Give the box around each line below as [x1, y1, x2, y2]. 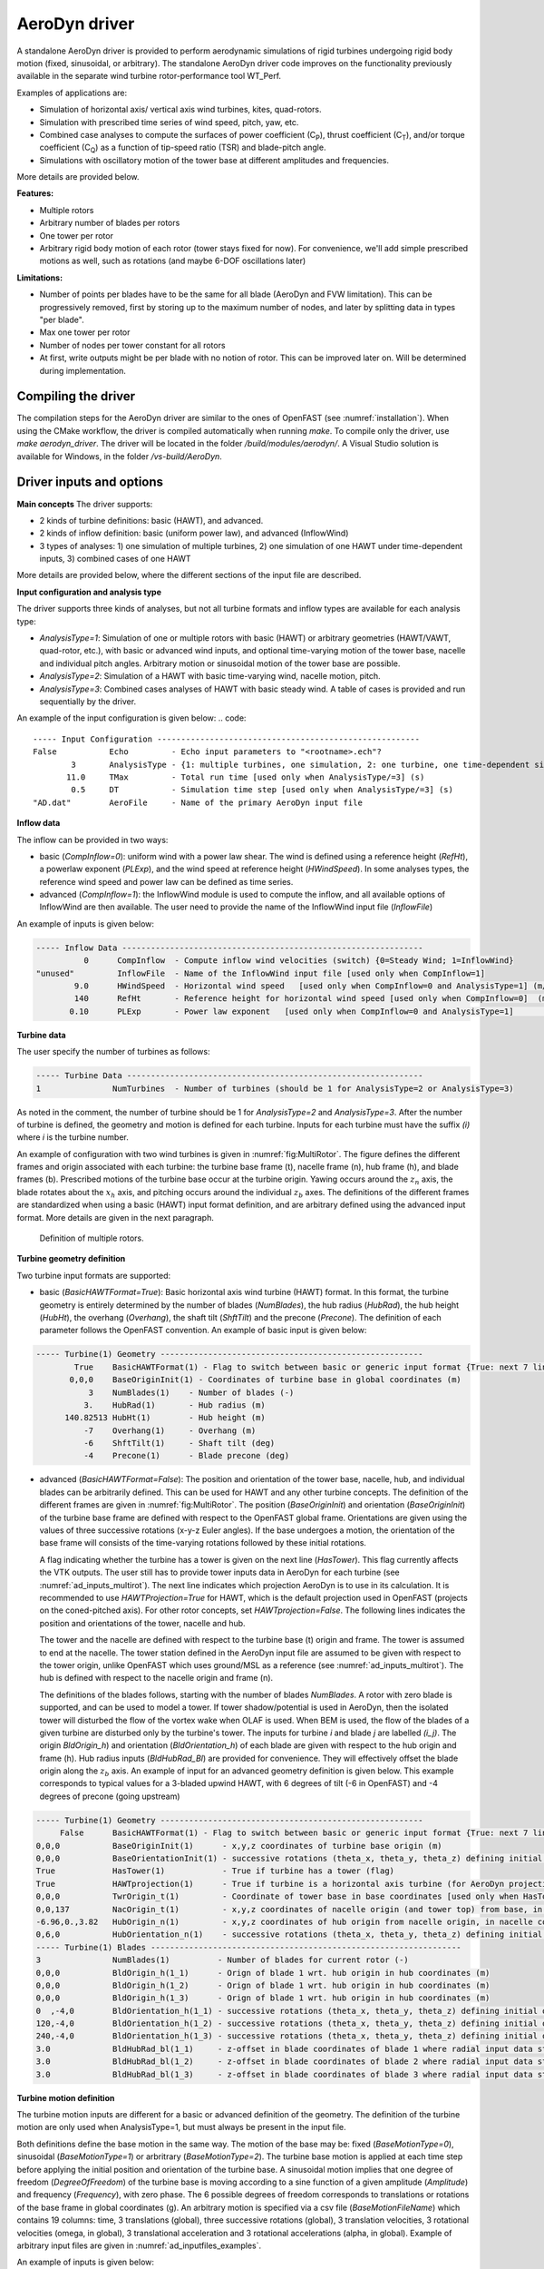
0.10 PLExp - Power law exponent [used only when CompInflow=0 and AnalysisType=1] [69, 1006, 514, 1017]
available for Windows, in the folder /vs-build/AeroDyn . [16, 450, 222, 462]
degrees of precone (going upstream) [39, 1791, 180, 1802]
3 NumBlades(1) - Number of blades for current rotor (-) [35, 1955, 410, 1965]
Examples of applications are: [16, 87, 127, 98]
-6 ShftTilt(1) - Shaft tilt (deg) [83, 1439, 276, 1449]
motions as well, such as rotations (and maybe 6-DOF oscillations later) [39, 255, 306, 267]
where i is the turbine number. [16, 1132, 129, 1143]
